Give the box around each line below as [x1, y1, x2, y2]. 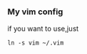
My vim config [7, 6, 63, 17]
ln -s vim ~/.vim [7, 39, 64, 47]
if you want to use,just [7, 24, 79, 34]
